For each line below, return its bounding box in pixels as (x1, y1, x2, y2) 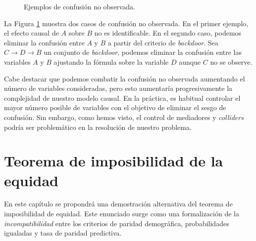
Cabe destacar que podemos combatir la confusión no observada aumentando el (4, 73, 245, 83)
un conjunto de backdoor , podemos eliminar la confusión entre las (44, 47, 242, 57)
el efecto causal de (4, 28, 59, 38)
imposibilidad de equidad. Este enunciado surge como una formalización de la (4, 208, 239, 219)
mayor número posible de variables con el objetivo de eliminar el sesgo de (4, 102, 226, 113)
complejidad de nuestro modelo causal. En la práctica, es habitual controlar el (4, 92, 241, 103)
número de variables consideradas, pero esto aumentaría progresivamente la (4, 83, 233, 93)
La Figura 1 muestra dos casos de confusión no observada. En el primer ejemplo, (4, 18, 249, 28)
